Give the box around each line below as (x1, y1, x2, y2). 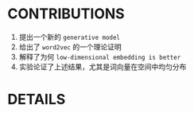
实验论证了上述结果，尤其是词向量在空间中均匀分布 (18, 61, 187, 72)
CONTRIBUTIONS (7, 5, 125, 23)
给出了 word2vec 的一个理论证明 (18, 41, 122, 52)
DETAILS (7, 91, 66, 108)
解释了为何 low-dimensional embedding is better (18, 52, 181, 61)
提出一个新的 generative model (18, 32, 121, 41)
